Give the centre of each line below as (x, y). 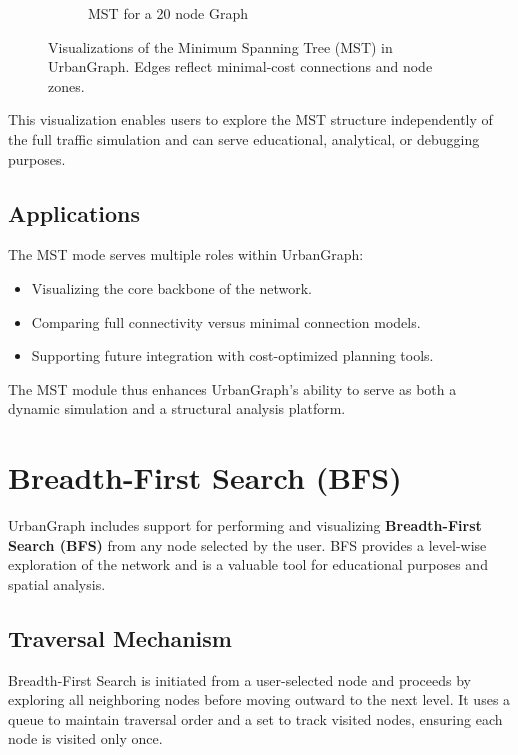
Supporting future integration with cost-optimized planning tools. (232, 355)
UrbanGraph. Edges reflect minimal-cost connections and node (240, 66)
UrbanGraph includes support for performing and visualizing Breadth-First (245, 525)
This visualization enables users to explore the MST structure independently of (250, 119)
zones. (66, 85)
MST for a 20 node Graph (168, 13)
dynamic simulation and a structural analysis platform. (177, 408)
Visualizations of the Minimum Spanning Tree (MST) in (220, 46)
